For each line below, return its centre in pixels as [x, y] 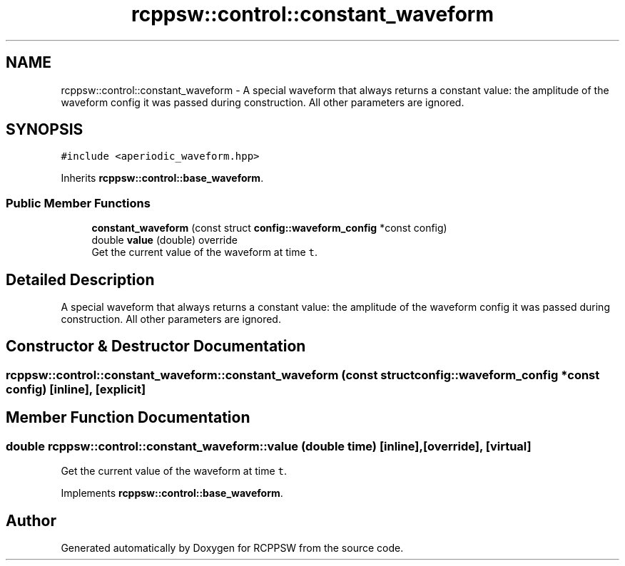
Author [31, 520]
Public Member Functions [78, 203]
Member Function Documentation [128, 418]
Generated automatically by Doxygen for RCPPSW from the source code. [232, 547]
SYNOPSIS [45, 130]
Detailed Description [80, 279]
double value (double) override [164, 240]
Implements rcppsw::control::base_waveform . [172, 493]
